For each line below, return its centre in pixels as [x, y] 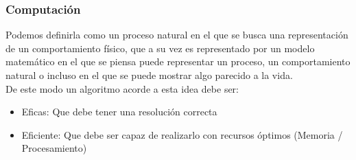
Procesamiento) [54, 148]
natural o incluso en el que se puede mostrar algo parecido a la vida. [149, 75]
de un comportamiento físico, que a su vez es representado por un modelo [160, 48]
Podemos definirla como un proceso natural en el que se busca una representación [177, 35]
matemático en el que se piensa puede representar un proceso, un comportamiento [178, 61]
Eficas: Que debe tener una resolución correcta [119, 112]
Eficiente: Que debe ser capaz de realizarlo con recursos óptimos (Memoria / [182, 134]
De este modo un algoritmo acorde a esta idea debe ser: [122, 88]
